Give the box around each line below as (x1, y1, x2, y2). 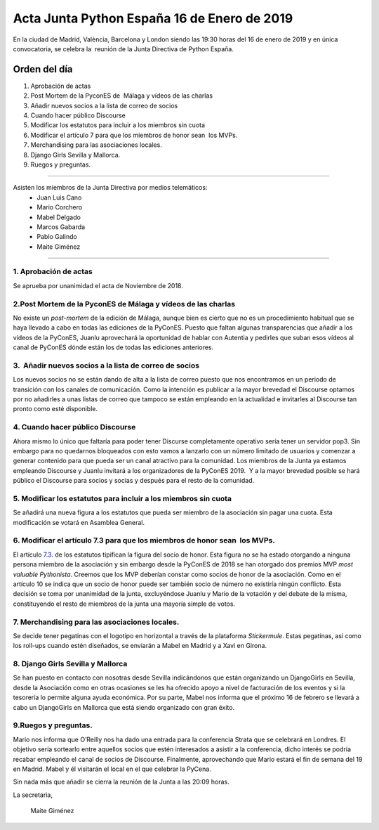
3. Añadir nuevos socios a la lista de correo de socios (13, 361, 200, 370)
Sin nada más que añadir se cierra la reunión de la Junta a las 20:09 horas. (13, 777, 230, 786)
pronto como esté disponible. (13, 405, 98, 413)
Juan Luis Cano (36, 193, 82, 202)
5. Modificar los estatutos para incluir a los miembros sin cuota (13, 493, 232, 503)
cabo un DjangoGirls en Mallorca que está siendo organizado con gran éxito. (13, 703, 235, 711)
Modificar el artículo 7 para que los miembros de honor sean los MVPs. (30, 131, 238, 139)
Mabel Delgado (36, 213, 81, 221)
